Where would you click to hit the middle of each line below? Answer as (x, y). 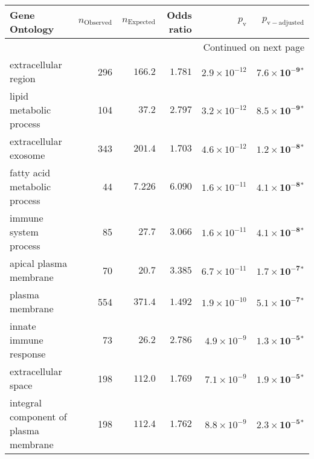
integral (26, 403)
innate (23, 326)
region (23, 78)
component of (38, 416)
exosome (27, 155)
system (24, 232)
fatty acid (30, 172)
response (28, 354)
